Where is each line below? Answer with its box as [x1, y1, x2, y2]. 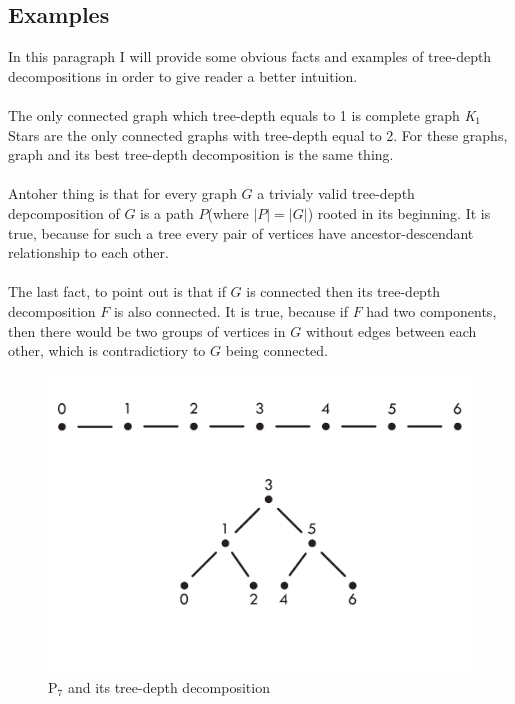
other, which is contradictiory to [8, 340, 206, 361]
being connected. [225, 340, 329, 361]
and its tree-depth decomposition [67, 676, 270, 697]
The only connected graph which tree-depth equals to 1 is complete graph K [8, 104, 476, 125]
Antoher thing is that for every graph [8, 183, 237, 204]
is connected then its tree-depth [246, 281, 441, 302]
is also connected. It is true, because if [113, 300, 348, 321]
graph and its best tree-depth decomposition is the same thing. [8, 144, 394, 165]
